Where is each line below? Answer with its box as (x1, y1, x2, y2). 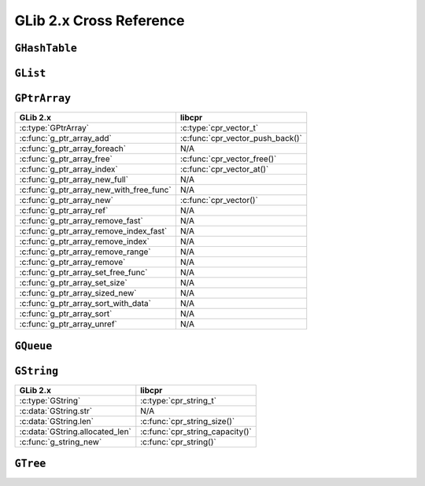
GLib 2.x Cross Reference (14, 12, 185, 29)
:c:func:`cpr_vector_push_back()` (179, 133, 303, 144)
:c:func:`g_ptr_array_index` (19, 164, 118, 175)
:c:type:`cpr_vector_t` (179, 123, 259, 134)
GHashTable (14, 42, 78, 54)
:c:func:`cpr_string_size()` (140, 415, 235, 426)
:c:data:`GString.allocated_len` (19, 425, 131, 436)
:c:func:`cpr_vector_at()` (179, 164, 269, 175)
